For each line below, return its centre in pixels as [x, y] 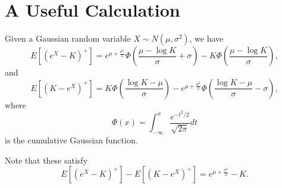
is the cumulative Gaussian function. [71, 140]
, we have [206, 38]
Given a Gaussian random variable [68, 38]
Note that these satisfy [46, 160]
